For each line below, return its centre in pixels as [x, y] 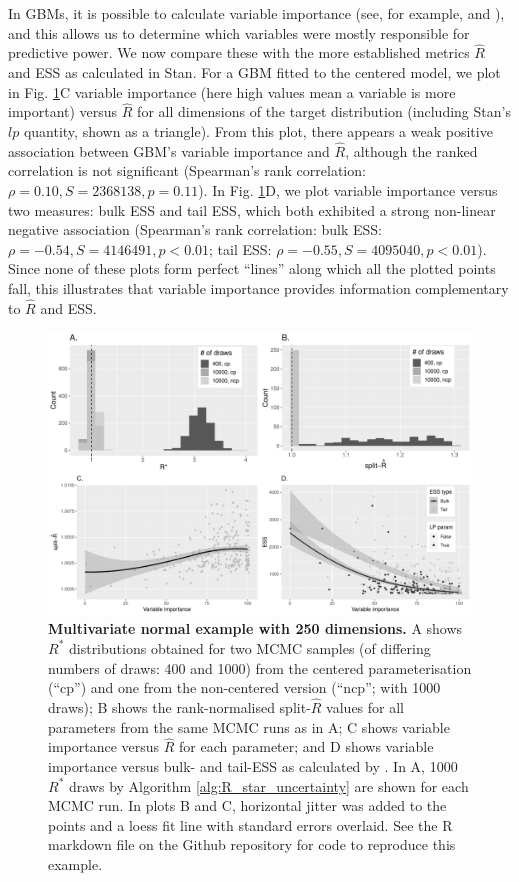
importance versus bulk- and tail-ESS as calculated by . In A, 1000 [253, 765]
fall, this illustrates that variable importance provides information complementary [258, 287]
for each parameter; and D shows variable [306, 746]
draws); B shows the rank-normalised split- [179, 706]
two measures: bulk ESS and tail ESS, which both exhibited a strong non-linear [252, 209]
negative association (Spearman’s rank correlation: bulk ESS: [195, 229]
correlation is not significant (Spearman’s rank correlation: [187, 170]
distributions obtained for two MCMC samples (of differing [249, 647]
